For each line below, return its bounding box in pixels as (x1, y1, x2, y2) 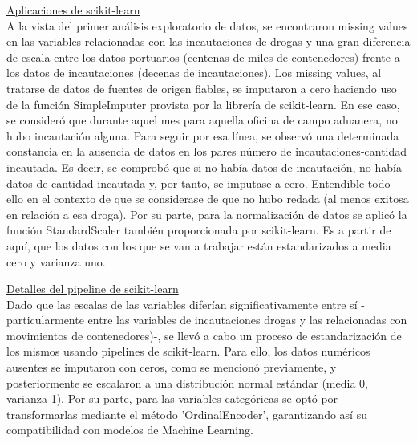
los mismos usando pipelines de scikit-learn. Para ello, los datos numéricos (6, 343, 370, 360)
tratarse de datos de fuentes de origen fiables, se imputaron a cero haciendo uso (6, 79, 397, 96)
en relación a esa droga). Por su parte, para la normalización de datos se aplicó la (6, 205, 407, 222)
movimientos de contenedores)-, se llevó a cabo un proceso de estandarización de (6, 327, 402, 343)
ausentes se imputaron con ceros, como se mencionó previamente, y (6, 359, 337, 376)
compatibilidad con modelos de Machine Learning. (6, 421, 253, 438)
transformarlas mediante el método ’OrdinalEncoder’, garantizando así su (6, 405, 367, 422)
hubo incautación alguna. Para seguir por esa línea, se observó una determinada (6, 127, 399, 144)
